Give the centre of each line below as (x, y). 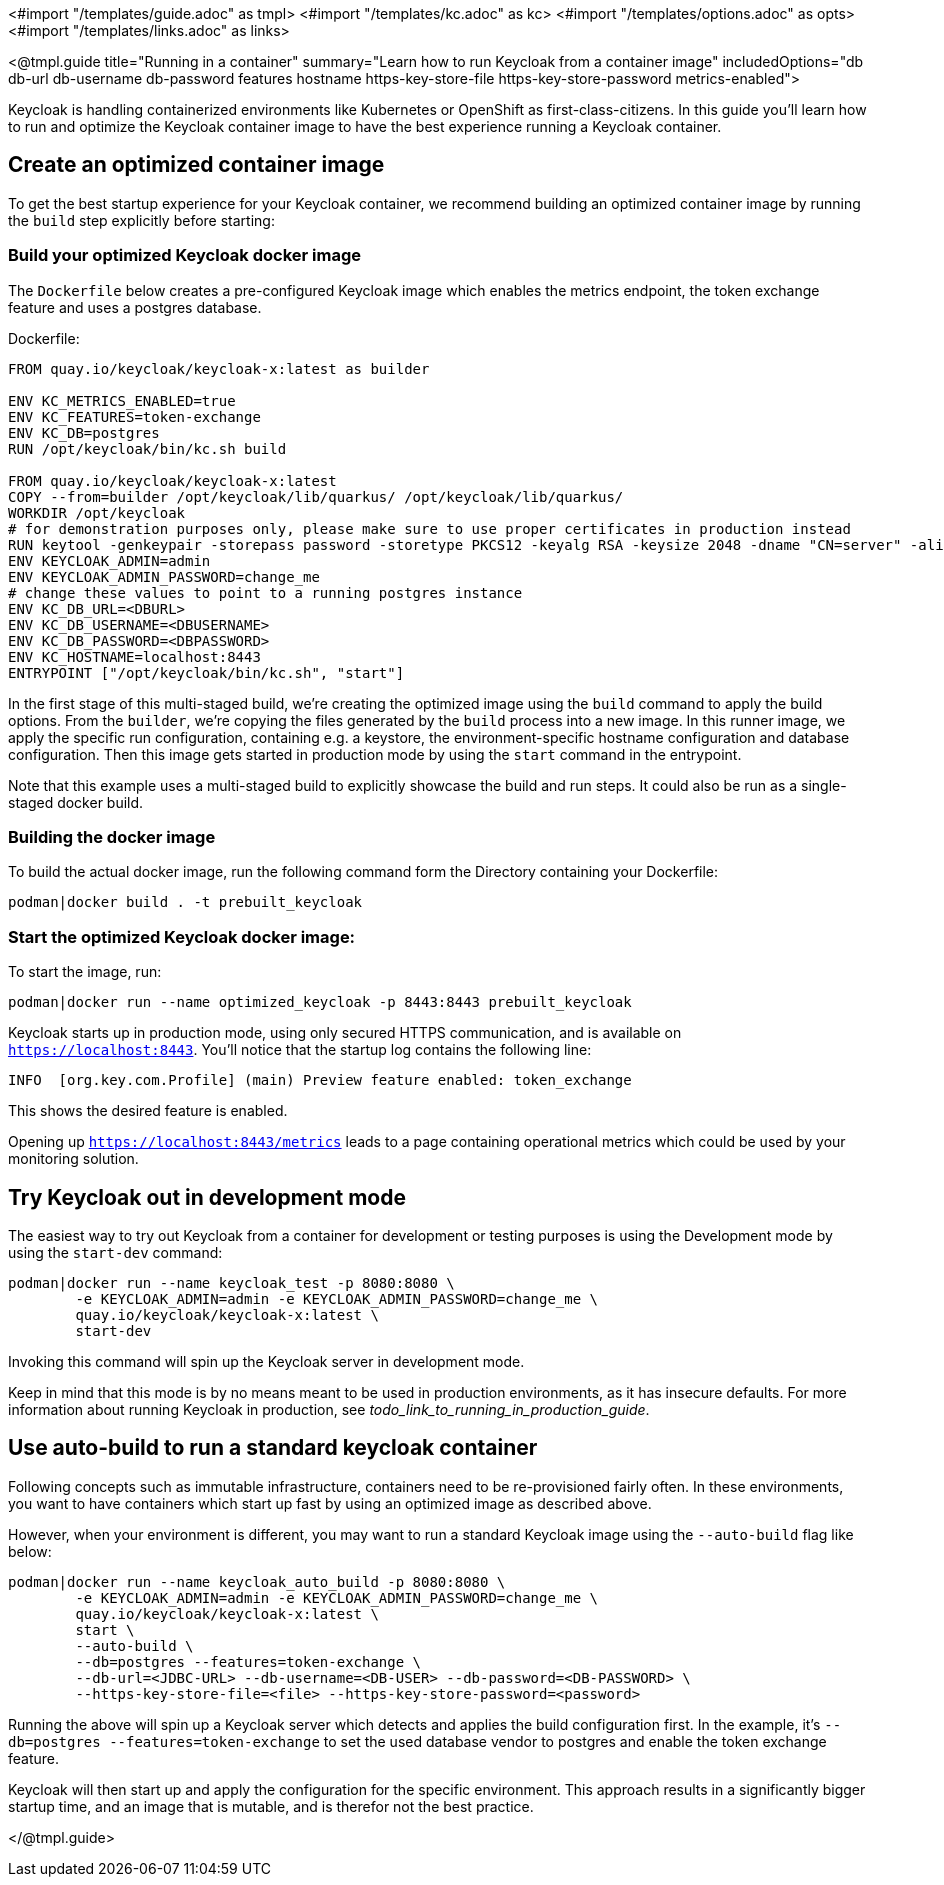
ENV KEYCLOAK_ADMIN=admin (109, 560)
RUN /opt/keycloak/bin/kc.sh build (147, 448)
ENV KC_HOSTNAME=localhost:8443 (134, 656)
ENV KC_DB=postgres (84, 432)
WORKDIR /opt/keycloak (97, 512)
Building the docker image (112, 836)
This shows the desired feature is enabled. (148, 1111)
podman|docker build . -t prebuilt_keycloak (185, 902)
